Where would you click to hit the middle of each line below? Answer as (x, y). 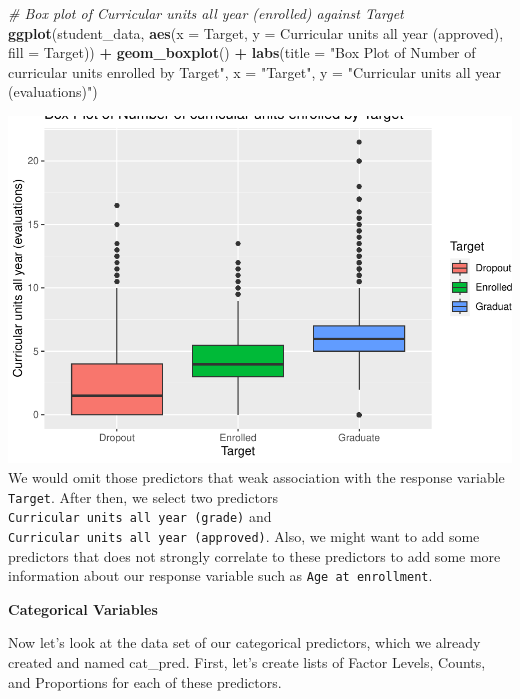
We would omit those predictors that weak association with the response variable (256, 477)
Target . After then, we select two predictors (143, 496)
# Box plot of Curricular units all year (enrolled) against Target (206, 13)
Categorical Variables (83, 608)
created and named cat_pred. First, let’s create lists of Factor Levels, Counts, (247, 662)
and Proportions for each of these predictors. (145, 681)
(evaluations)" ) (53, 91)
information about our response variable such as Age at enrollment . (220, 575)
